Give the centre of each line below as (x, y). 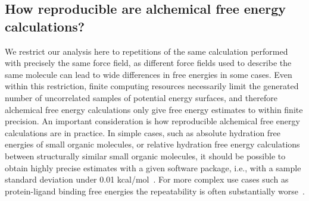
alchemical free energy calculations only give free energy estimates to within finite (154, 109)
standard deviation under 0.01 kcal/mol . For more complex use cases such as (147, 179)
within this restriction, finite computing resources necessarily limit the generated (152, 86)
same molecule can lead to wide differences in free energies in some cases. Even (149, 74)
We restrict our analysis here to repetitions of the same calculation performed (146, 51)
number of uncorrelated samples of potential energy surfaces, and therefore (141, 97)
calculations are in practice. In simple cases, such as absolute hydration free (143, 132)
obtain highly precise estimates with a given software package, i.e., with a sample (153, 167)
